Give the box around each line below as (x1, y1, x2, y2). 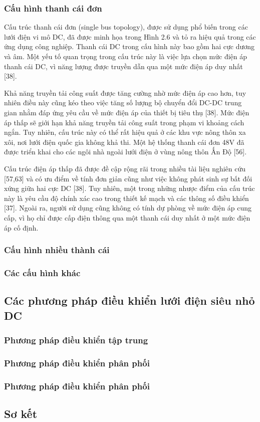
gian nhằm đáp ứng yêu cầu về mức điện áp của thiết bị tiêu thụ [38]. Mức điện (4, 107, 249, 117)
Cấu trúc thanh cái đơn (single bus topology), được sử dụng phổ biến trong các (4, 22, 248, 32)
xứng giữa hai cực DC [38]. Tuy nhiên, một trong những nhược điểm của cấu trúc (4, 183, 255, 193)
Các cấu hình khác (4, 266, 81, 279)
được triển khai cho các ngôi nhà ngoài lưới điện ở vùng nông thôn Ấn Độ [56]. (4, 146, 247, 157)
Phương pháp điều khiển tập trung (4, 333, 148, 346)
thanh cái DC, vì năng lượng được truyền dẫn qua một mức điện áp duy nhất (4, 61, 243, 71)
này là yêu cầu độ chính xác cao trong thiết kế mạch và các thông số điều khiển (4, 192, 249, 203)
